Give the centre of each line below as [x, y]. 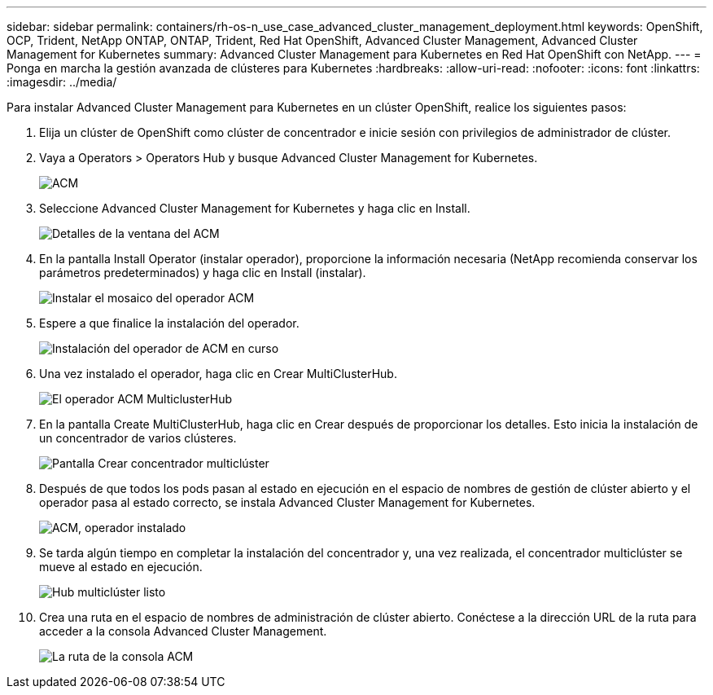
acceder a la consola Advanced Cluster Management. [183, 631]
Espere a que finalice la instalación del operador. [169, 323]
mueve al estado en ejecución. [121, 567]
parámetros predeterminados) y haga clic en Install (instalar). [203, 273]
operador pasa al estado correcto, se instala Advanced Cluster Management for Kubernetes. [287, 502]
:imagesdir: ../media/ [62, 82]
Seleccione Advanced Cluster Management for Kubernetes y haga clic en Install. [255, 208]
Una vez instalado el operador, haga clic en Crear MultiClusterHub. [218, 374]
